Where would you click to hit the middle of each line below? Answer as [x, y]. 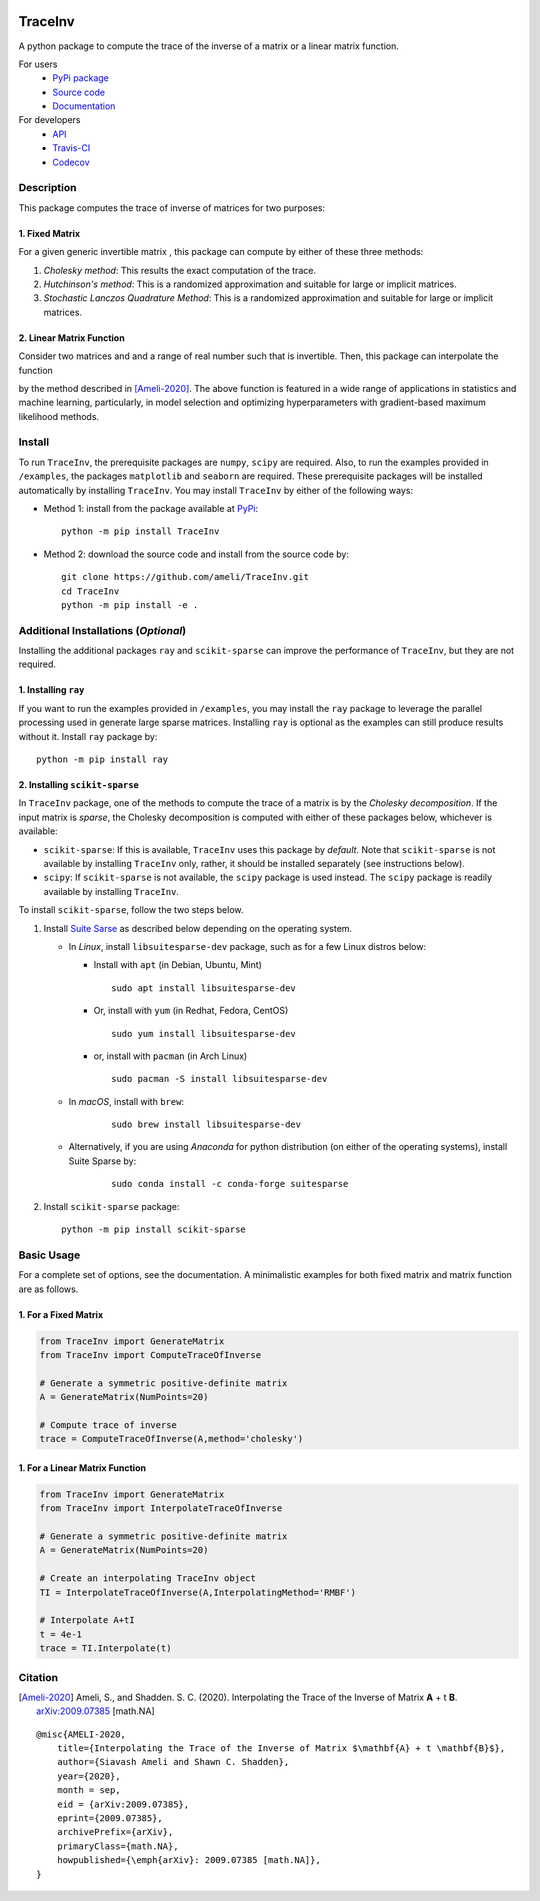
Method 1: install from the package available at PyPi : [151, 508]
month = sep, [88, 1790]
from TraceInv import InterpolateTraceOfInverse [161, 1508]
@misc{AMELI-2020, [81, 1734]
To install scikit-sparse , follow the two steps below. [131, 910]
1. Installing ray [51, 690]
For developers [49, 120]
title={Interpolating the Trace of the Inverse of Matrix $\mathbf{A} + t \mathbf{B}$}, [281, 1748]
